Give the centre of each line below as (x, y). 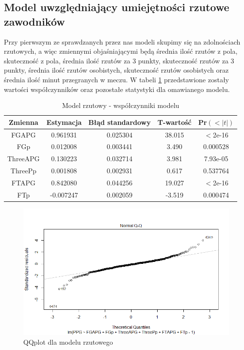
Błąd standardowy (120, 122)
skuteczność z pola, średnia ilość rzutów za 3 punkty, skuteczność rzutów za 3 (119, 60)
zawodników (34, 21)
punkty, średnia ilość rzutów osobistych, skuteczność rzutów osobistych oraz (116, 70)
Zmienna (24, 122)
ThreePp (23, 171)
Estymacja (64, 122)
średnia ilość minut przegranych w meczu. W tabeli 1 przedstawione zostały (117, 79)
